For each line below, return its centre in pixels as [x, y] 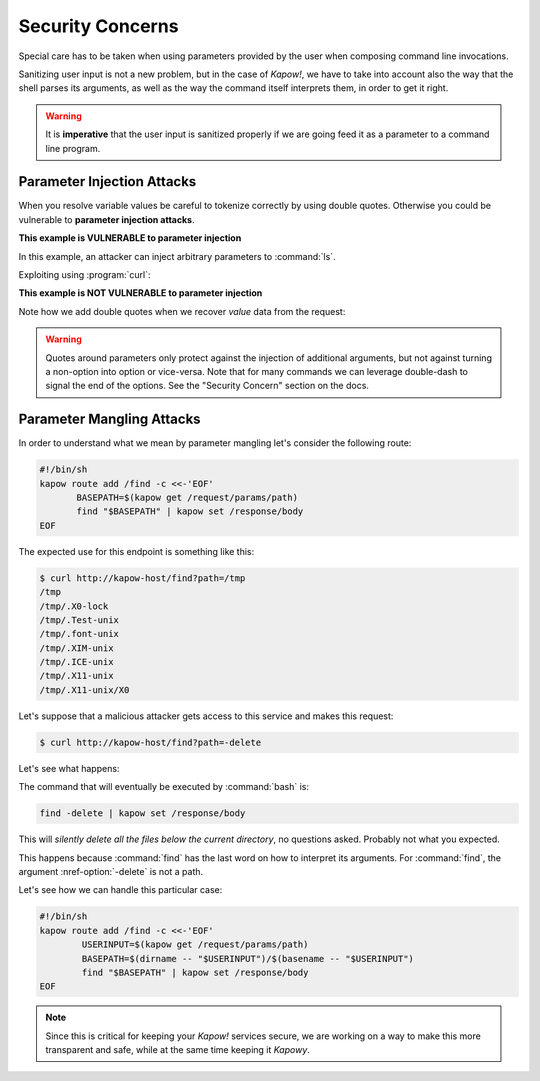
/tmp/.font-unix [79, 634]
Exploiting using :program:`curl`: [84, 274]
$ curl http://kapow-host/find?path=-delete [150, 742]
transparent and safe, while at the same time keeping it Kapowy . [177, 1050]
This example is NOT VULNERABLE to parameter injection [140, 293]
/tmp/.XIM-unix [76, 648]
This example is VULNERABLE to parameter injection [130, 238]
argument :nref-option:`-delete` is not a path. [111, 871]
